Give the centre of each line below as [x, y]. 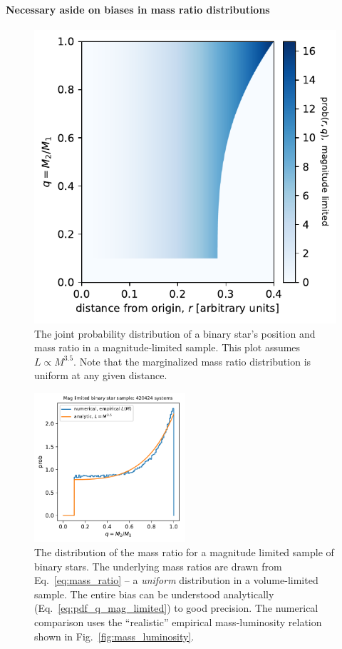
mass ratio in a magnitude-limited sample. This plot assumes [167, 347]
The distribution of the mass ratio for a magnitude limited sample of [184, 552]
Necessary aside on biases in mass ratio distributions [138, 9]
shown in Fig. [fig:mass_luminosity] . [114, 636]
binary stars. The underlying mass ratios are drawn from [158, 566]
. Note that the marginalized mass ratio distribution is [192, 361]
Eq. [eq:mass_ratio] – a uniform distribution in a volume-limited [176, 580]
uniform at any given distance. [101, 375]
